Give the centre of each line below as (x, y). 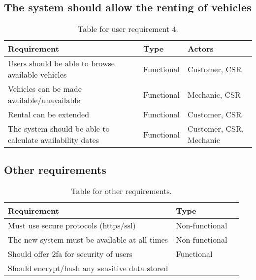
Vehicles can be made (45, 89)
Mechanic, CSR (214, 94)
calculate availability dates (53, 140)
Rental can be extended (49, 114)
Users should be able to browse (61, 63)
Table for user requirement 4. (128, 29)
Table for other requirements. (122, 191)
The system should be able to (59, 129)
